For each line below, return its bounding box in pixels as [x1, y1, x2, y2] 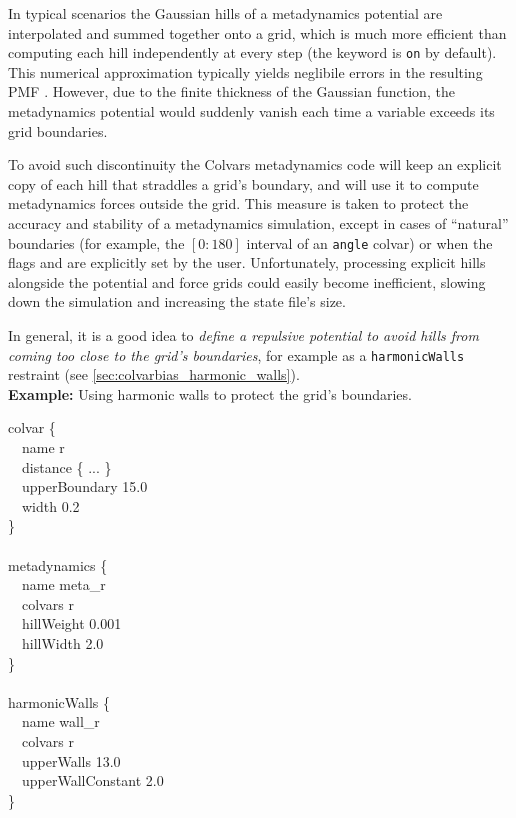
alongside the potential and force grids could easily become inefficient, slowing [8, 271, 486, 292]
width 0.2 [21, 495, 80, 516]
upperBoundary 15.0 [21, 476, 148, 497]
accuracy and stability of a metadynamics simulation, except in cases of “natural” [8, 213, 509, 233]
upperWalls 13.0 [21, 750, 121, 771]
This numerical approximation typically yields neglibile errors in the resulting [8, 61, 483, 82]
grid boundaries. [8, 120, 108, 141]
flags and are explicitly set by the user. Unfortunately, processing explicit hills [8, 252, 486, 273]
